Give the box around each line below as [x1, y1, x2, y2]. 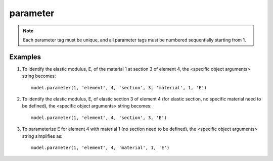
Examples [9, 52, 41, 61]
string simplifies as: [22, 133, 63, 139]
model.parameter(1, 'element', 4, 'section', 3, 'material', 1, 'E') [31, 85, 207, 90]
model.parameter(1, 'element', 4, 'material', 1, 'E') [31, 144, 170, 150]
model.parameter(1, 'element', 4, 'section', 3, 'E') [31, 115, 167, 121]
